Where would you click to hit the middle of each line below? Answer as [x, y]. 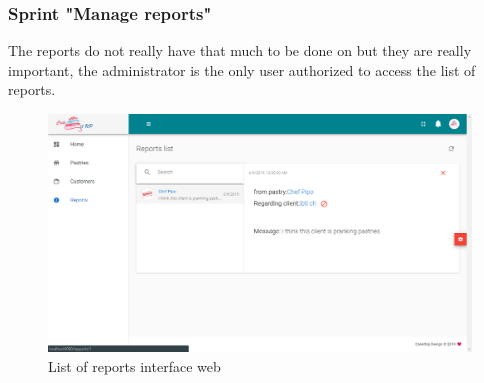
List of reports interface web [134, 365]
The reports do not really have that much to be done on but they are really [240, 50]
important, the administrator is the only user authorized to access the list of [242, 69]
